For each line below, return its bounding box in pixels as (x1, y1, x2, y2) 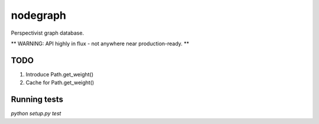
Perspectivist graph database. (11, 29, 84, 36)
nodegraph (11, 9, 66, 22)
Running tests (11, 95, 64, 105)
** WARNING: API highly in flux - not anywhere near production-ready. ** (11, 40, 190, 47)
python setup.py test (11, 110, 61, 117)
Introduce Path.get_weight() (25, 71, 94, 78)
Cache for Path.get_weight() (25, 79, 95, 86)
